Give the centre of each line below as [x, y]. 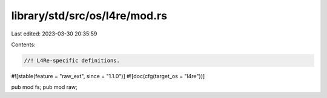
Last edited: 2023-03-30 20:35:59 [54, 34]
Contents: [23, 44]
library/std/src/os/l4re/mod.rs [89, 16]
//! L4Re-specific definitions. [72, 60]
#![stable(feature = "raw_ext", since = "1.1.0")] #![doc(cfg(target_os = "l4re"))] [108, 76]
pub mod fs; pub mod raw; [45, 87]
